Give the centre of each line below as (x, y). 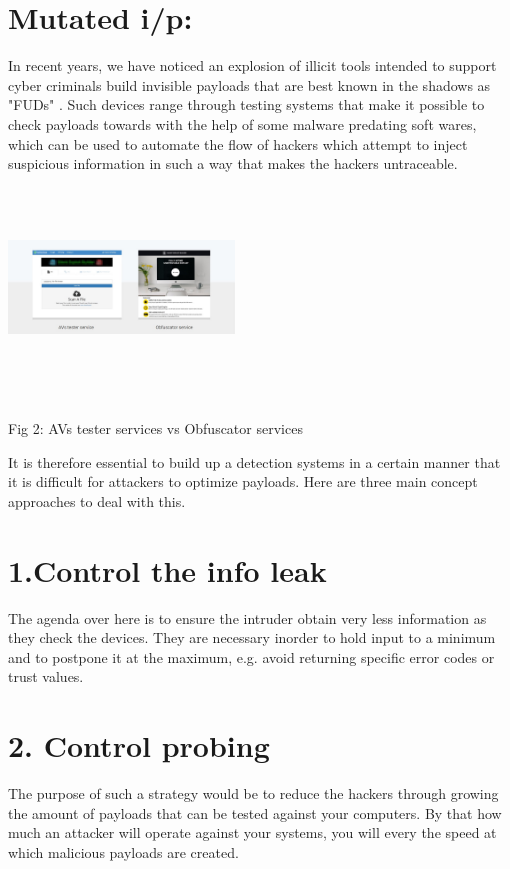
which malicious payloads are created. (123, 851)
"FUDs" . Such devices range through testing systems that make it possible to (246, 104)
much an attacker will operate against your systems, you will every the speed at (252, 832)
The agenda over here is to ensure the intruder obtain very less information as (247, 617)
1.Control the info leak (167, 569)
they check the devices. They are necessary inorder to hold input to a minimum (252, 637)
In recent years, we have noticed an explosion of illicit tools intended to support (252, 65)
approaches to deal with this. (97, 500)
